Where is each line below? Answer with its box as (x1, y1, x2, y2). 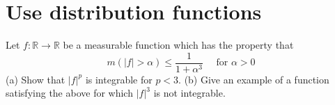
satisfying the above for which (6, 86, 133, 100)
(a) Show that (6, 72, 65, 86)
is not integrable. (153, 86, 226, 100)
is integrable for (85, 72, 153, 86)
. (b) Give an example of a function (178, 72, 329, 86)
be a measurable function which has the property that (63, 38, 294, 52)
